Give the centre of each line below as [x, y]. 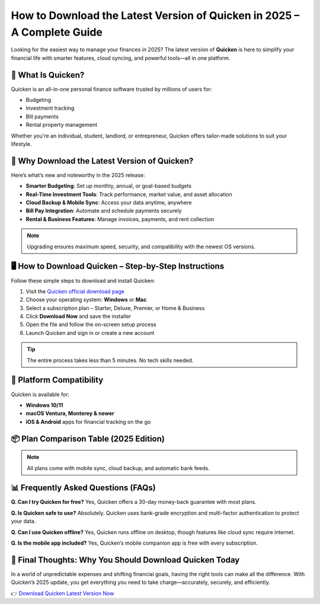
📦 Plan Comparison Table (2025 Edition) [88, 439]
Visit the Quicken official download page [75, 291]
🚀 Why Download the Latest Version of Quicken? [102, 161]
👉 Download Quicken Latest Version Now [63, 593]
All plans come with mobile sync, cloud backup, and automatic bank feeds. [118, 468]
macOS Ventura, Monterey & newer [70, 413]
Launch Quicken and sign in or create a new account [90, 333]
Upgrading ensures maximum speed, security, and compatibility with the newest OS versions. [141, 247]
